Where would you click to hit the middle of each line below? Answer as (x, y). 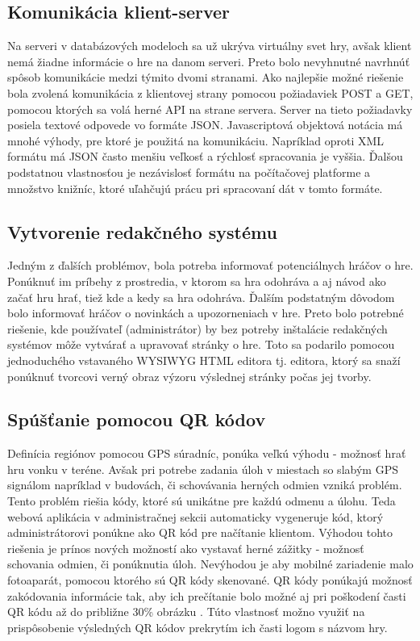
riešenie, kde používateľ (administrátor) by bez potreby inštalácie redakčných (198, 328)
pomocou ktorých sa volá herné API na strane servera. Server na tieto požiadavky (210, 109)
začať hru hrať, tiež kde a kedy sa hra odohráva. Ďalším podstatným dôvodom (201, 297)
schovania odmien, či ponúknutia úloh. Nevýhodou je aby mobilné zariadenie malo (210, 564)
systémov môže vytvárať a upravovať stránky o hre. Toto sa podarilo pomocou (201, 344)
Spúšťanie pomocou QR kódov (137, 419)
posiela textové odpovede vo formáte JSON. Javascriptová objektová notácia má (205, 125)
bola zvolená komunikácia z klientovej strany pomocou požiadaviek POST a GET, (210, 92)
